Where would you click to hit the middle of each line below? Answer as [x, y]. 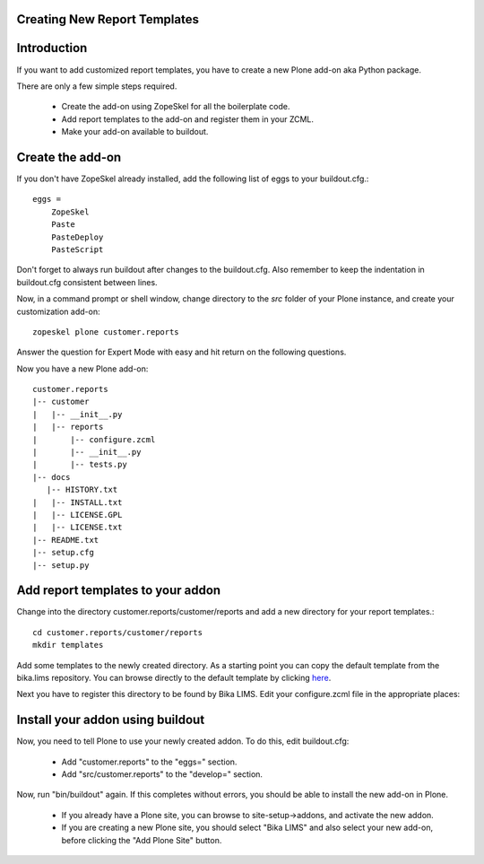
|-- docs [52, 477]
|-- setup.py [61, 565]
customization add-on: [58, 311]
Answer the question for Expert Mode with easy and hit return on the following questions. [181, 352]
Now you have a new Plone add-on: [82, 369]
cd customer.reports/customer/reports [118, 632]
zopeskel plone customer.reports [106, 332]
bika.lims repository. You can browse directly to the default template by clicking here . [174, 678]
